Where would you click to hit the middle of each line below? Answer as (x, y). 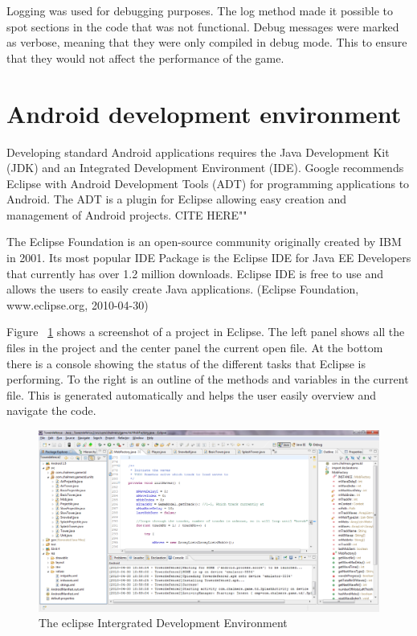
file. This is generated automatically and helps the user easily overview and (192, 394)
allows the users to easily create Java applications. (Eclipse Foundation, (183, 289)
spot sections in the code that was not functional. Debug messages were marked (203, 26)
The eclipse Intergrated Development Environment (163, 623)
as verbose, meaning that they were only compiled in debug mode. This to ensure (207, 42)
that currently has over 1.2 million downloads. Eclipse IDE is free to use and (195, 273)
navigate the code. (51, 410)
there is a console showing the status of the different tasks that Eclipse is (186, 363)
